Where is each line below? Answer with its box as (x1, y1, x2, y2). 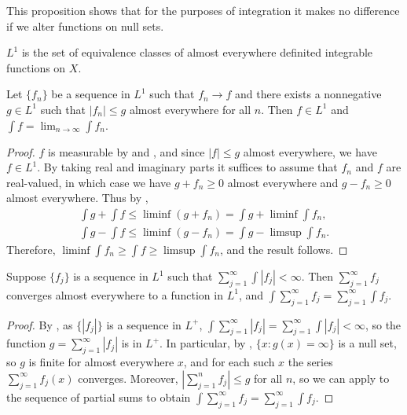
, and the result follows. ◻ (219, 241, 348, 257)
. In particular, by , (159, 335, 252, 351)
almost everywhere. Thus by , (6, 189, 148, 206)
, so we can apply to (292, 369, 390, 386)
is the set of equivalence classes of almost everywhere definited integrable (21, 44, 373, 61)
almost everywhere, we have (243, 143, 377, 160)
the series (288, 354, 333, 370)
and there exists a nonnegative (234, 86, 382, 102)
